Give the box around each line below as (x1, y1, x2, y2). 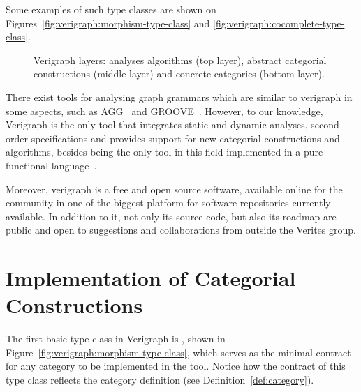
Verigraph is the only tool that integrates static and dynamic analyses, (6, 117, 308, 132)
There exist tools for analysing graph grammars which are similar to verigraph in (6, 89, 353, 104)
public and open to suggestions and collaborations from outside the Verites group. (6, 223, 356, 237)
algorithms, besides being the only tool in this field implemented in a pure (6, 144, 323, 159)
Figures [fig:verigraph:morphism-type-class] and (6, 15, 210, 30)
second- (311, 117, 343, 132)
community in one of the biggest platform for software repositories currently (6, 195, 331, 210)
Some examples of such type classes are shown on (6, 2, 216, 16)
